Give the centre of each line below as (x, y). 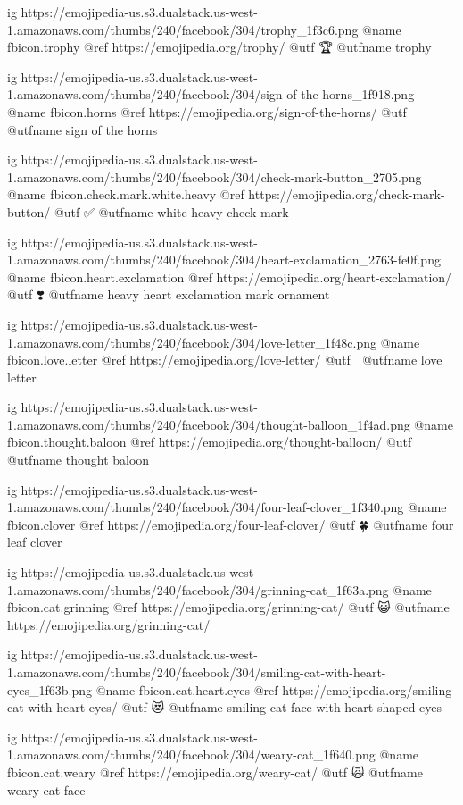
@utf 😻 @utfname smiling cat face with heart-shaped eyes (282, 707)
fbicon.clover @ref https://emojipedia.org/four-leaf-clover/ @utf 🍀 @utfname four (231, 524)
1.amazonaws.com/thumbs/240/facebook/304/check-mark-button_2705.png (215, 176)
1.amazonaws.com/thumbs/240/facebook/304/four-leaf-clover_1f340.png (206, 507)
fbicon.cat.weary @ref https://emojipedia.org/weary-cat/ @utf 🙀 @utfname (215, 771)
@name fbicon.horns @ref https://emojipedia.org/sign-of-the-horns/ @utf (207, 111)
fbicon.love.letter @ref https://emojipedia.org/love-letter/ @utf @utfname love (225, 360)
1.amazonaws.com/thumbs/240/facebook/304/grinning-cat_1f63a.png (198, 589)
